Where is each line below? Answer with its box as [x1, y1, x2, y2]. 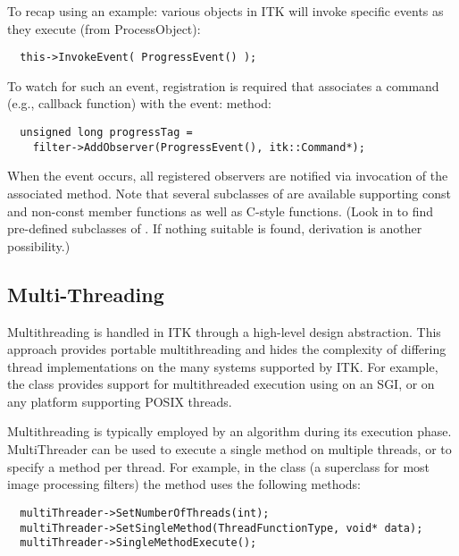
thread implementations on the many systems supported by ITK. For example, [7, 357, 438, 375]
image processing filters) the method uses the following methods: [7, 475, 362, 493]
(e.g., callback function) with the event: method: [7, 94, 271, 113]
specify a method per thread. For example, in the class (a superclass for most [7, 457, 430, 476]
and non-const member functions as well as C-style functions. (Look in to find [7, 201, 434, 220]
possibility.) [7, 236, 71, 255]
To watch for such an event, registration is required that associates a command [7, 76, 439, 95]
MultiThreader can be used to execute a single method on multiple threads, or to [7, 440, 452, 459]
